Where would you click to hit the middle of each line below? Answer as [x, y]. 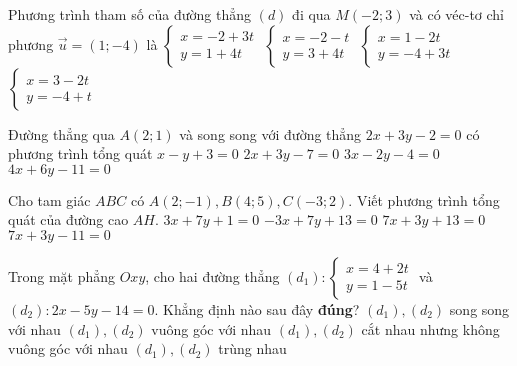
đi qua [311, 14]
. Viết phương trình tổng [424, 199]
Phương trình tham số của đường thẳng [130, 14]
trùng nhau [252, 348]
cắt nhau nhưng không [430, 328]
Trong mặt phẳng [62, 275]
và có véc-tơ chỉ [456, 14]
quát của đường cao [68, 219]
